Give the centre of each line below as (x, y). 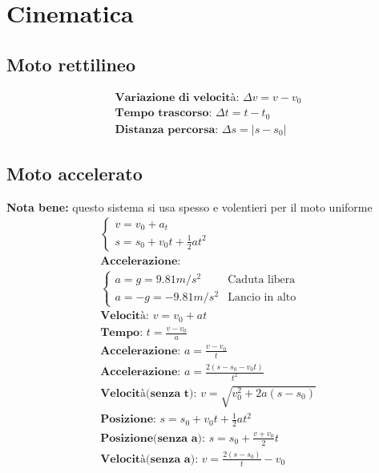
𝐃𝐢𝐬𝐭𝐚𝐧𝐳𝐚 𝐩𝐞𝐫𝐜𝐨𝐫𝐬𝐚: (167, 129)
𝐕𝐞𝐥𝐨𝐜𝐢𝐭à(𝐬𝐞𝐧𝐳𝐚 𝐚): (149, 459)
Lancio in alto (262, 297)
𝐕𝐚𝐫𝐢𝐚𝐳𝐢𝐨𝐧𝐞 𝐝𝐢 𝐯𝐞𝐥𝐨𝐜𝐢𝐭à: (177, 97)
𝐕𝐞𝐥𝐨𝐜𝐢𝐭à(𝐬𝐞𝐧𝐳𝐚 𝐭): (149, 393)
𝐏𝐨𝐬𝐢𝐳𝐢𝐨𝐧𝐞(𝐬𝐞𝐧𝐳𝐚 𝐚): (153, 438)
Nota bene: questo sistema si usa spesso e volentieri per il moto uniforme (189, 206)
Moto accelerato (75, 173)
